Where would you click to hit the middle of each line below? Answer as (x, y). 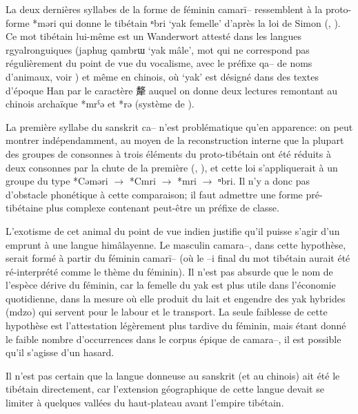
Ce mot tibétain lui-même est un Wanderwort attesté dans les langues (153, 36)
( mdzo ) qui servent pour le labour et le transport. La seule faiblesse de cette (167, 312)
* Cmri (142, 181)
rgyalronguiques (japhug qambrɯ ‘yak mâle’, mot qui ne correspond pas (158, 49)
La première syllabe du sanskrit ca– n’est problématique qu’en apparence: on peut (179, 126)
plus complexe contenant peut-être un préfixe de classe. (162, 208)
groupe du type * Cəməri (57, 181)
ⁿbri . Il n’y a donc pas (264, 181)
